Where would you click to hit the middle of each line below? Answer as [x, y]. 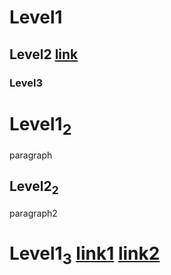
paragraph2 [33, 213]
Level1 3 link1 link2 [85, 255]
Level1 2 [40, 125]
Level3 [26, 83]
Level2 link [44, 54]
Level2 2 [34, 188]
